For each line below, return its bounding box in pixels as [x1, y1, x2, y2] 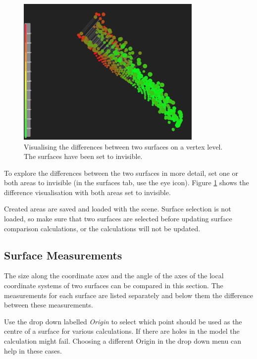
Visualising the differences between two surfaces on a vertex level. [24, 141, 223, 152]
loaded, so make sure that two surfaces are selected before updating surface [4, 213, 232, 224]
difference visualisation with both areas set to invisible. [4, 187, 171, 197]
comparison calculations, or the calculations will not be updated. [4, 223, 201, 233]
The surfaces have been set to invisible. [24, 151, 143, 161]
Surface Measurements [4, 247, 122, 262]
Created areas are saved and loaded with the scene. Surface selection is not [4, 204, 231, 214]
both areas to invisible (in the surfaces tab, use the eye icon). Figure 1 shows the [4, 177, 249, 188]
